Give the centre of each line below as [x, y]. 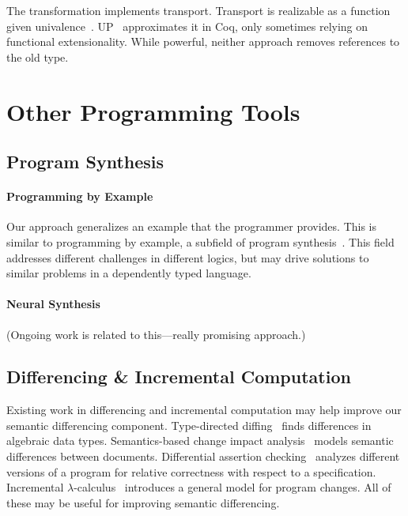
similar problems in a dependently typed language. [129, 273]
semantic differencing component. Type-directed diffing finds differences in [189, 425]
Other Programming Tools [153, 111]
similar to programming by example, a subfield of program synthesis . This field [200, 241]
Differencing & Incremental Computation [179, 377]
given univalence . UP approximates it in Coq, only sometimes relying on [187, 26]
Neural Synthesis [53, 304]
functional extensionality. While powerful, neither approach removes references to [203, 41]
